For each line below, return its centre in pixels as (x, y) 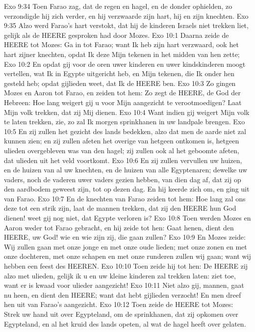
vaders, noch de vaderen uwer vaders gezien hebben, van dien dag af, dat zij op (123, 179)
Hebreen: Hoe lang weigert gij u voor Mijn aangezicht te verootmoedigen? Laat (123, 102)
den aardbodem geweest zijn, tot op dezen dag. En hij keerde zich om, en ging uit (127, 189)
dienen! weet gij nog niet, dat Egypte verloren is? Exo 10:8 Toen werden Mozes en (127, 218)
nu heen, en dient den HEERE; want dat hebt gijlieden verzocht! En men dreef (123, 294)
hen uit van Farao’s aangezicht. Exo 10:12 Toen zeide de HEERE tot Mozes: (119, 304)
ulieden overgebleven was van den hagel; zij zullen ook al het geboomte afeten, (122, 150)
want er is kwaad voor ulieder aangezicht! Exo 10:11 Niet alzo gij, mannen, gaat (124, 285)
